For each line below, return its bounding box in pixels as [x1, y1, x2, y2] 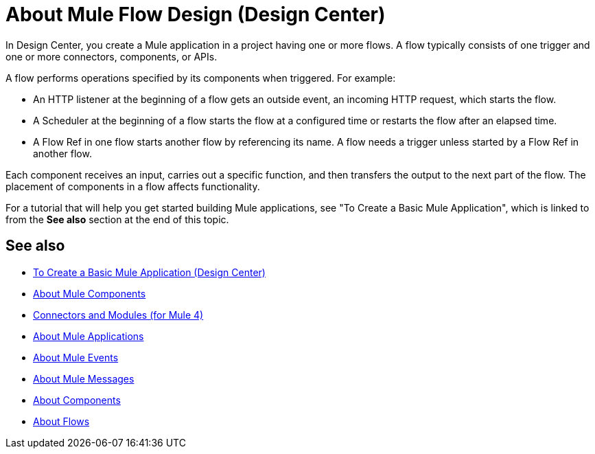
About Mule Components [33, 287, 146, 299]
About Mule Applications [33, 330, 144, 342]
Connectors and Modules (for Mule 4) [33, 308, 204, 321]
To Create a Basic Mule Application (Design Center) [33, 266, 266, 278]
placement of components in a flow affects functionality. [5, 180, 260, 192]
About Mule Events [33, 351, 119, 363]
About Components [33, 394, 121, 406]
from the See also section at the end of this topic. [5, 213, 229, 225]
